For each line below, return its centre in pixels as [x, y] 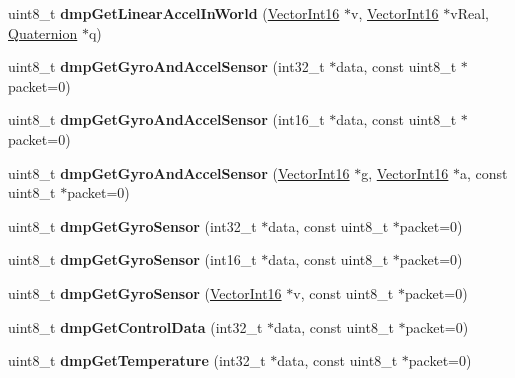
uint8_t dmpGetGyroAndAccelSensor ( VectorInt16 [179, 172]
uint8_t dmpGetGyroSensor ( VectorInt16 [145, 292]
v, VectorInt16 [395, 13]
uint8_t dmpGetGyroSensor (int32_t [132, 225]
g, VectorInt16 [405, 172]
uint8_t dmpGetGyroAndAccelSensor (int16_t [166, 119]
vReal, [469, 13]
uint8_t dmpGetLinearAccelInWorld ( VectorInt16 [174, 13]
